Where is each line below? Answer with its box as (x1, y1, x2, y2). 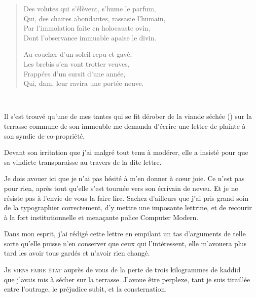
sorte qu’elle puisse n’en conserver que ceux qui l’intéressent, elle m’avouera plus (4, 238, 247, 248)
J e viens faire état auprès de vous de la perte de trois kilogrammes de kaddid (4, 264, 241, 275)
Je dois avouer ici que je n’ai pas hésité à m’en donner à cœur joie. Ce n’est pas (4, 173, 245, 184)
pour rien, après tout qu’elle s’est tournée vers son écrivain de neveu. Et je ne (4, 183, 238, 193)
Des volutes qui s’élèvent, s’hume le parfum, (23, 3, 156, 13)
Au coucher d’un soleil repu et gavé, (23, 49, 132, 59)
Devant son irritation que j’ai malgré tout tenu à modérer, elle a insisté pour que (4, 147, 248, 157)
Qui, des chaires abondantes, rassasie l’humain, (23, 13, 166, 23)
